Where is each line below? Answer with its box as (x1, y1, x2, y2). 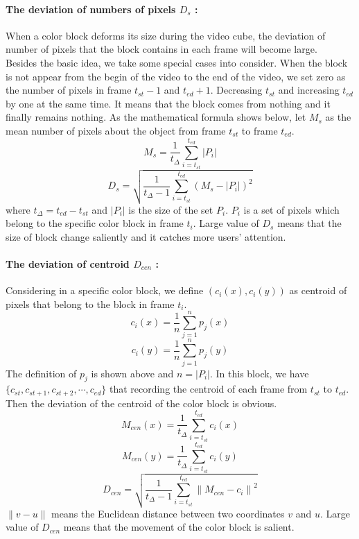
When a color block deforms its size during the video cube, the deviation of (6, 28, 326, 42)
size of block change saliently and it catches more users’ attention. (6, 229, 286, 243)
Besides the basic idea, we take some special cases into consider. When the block (6, 55, 348, 69)
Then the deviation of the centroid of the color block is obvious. (6, 395, 277, 410)
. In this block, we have (209, 366, 309, 380)
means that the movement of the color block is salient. (63, 520, 295, 534)
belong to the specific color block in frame (6, 216, 184, 230)
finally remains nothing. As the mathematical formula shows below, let (6, 110, 306, 124)
